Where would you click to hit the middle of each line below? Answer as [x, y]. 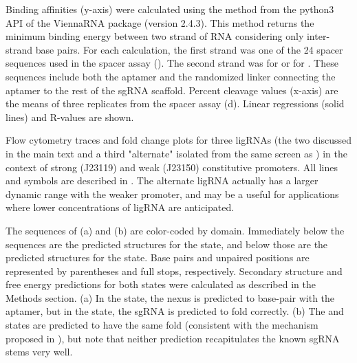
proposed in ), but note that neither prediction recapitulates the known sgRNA [173, 338]
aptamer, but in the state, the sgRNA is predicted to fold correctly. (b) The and [175, 311]
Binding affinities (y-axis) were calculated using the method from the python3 [170, 9]
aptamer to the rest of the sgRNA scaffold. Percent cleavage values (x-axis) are [172, 90]
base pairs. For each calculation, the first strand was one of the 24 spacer [189, 49]
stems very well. [39, 352]
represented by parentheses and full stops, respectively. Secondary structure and [174, 271]
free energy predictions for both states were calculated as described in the [161, 284]
